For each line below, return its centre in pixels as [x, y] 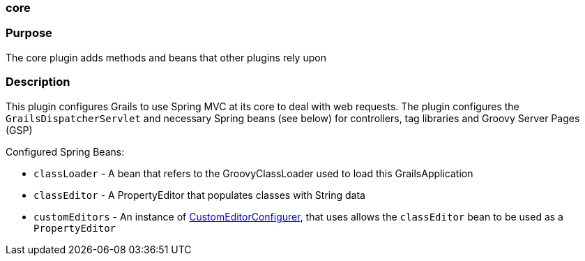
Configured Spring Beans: [65, 151]
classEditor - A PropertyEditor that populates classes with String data [199, 195]
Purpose [29, 33]
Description [38, 82]
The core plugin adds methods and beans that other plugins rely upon [166, 57]
